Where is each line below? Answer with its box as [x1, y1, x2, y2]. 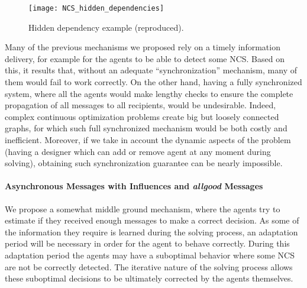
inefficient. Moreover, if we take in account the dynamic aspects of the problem [5, 134, 291, 145]
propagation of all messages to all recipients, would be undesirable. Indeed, [5, 99, 276, 111]
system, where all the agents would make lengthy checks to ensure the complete [5, 87, 293, 99]
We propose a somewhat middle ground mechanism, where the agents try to [5, 202, 280, 215]
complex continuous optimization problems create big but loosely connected [5, 110, 279, 122]
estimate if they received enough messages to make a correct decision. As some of [5, 214, 299, 226]
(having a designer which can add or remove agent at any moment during [5, 145, 271, 157]
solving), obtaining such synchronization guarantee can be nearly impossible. [5, 157, 283, 169]
